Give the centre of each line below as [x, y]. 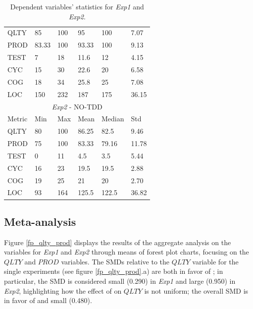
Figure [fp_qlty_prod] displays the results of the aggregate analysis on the [118, 242]
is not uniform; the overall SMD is [196, 290]
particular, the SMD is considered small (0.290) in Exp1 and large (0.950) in [120, 281]
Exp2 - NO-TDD [77, 106]
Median [113, 119]
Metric [18, 119]
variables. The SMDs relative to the [115, 261]
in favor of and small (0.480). [48, 300]
